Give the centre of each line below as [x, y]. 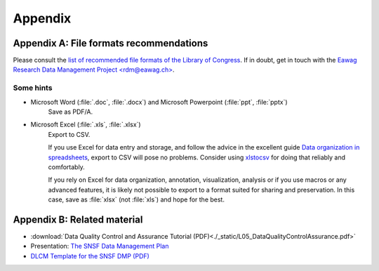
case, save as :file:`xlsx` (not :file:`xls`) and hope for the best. [136, 199]
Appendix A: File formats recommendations [111, 43]
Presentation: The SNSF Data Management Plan [100, 246]
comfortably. [67, 167]
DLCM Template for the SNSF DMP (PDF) [90, 256]
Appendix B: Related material [78, 219]
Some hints [33, 88]
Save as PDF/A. [71, 112]
